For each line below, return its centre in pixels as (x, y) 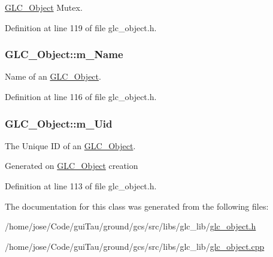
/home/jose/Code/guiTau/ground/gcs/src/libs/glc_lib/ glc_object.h (131, 226)
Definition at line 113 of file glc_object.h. (81, 186)
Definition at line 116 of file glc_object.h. (81, 96)
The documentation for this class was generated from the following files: (137, 206)
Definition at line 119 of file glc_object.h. (81, 27)
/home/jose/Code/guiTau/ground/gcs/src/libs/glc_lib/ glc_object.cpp (135, 246)
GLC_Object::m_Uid (59, 123)
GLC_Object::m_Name (64, 54)
